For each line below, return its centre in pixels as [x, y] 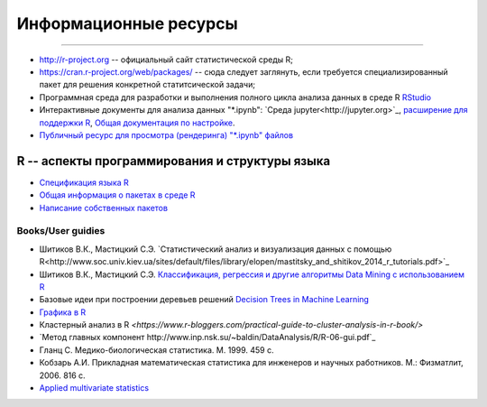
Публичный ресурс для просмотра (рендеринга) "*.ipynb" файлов [166, 134]
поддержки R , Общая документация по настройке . [137, 123]
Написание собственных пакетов [104, 208]
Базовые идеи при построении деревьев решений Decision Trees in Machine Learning [204, 300]
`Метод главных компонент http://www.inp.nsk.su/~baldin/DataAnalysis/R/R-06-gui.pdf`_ [207, 338]
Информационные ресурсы [127, 23]
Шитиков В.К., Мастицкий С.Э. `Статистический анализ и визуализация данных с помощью [216, 249]
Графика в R [63, 312]
